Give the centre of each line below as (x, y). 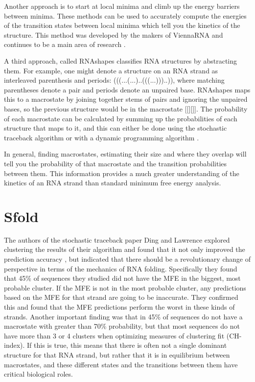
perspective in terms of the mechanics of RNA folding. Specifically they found (121, 268)
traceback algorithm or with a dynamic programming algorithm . (102, 137)
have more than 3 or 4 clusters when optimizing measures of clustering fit (114, 335)
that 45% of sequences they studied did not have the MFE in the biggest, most (122, 278)
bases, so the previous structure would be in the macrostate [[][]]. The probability (126, 108)
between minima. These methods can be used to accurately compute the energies (125, 15)
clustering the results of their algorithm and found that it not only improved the (125, 249)
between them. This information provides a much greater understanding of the (122, 173)
